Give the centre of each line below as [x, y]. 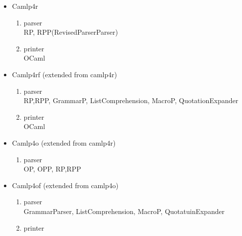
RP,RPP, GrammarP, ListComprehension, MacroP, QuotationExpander [131, 100]
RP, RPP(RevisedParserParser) [71, 32]
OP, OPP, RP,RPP [52, 169]
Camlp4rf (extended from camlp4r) [65, 74]
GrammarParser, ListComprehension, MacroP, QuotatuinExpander [124, 211]
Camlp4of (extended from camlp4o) [65, 185]
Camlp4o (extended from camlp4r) [64, 142]
